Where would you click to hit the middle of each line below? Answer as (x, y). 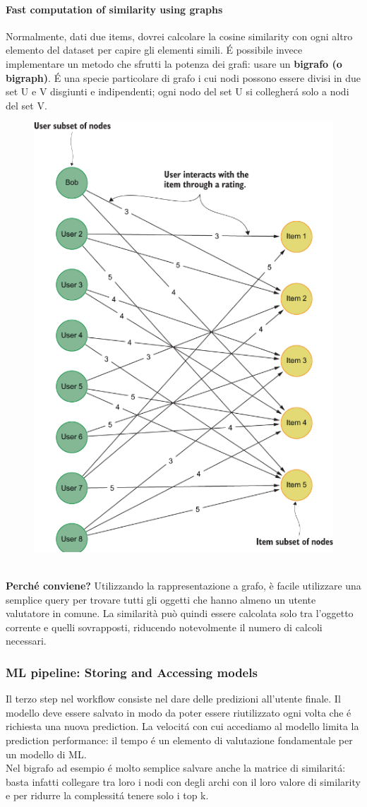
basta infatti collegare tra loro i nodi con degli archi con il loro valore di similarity (183, 781)
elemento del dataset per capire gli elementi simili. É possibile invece (154, 50)
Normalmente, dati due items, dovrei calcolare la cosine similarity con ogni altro (179, 36)
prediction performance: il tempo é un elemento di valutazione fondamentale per (179, 740)
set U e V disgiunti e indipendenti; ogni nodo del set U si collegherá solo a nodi (178, 91)
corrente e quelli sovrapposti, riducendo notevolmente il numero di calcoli (164, 627)
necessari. (26, 641)
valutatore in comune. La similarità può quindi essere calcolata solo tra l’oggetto (180, 613)
